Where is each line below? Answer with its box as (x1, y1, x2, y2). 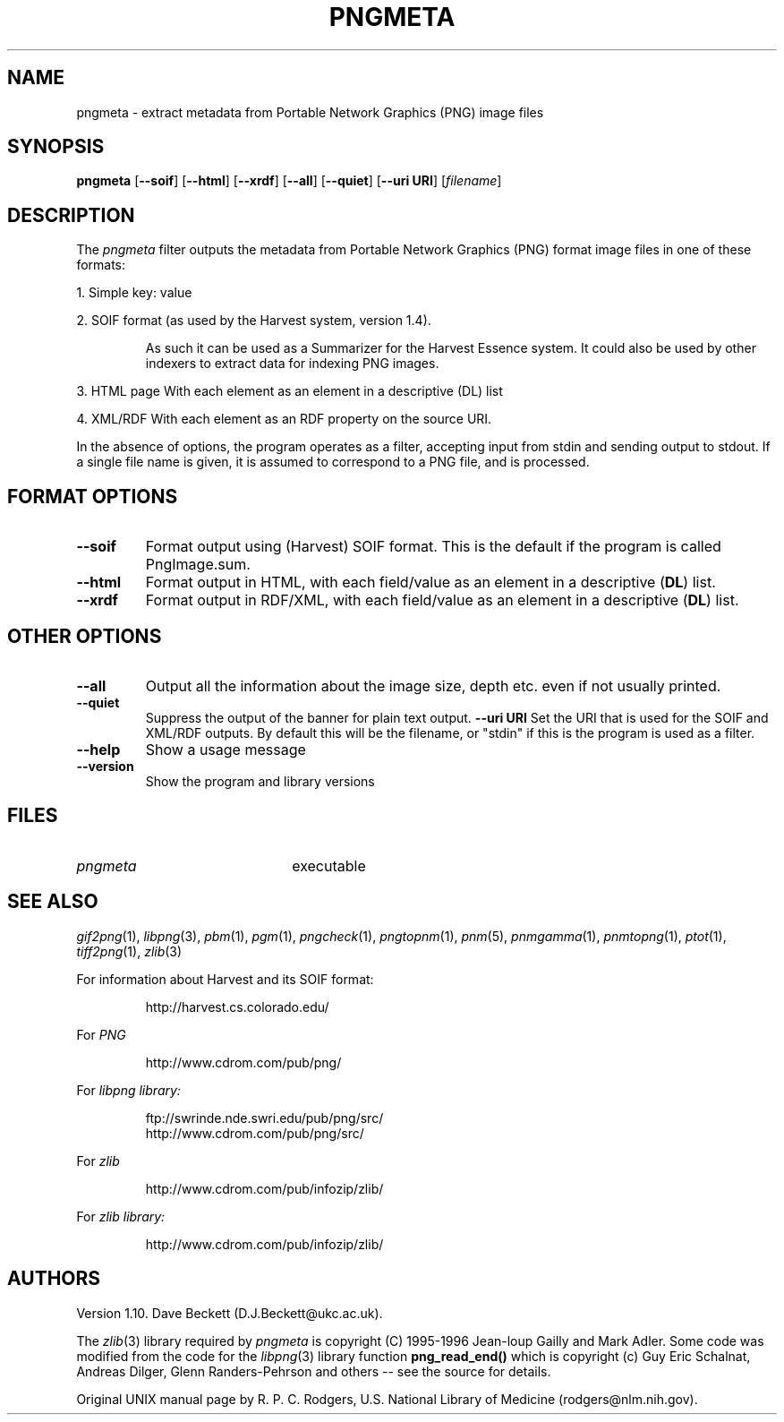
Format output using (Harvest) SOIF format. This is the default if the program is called (145, 537, 721, 556)
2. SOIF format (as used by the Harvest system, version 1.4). (76, 313, 431, 329)
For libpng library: (76, 1082, 181, 1098)
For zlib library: (76, 1208, 166, 1224)
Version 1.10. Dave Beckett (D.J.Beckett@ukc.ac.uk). (76, 1305, 383, 1321)
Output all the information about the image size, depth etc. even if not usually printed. (145, 676, 721, 695)
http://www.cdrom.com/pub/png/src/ (145, 1125, 364, 1141)
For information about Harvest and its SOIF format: (76, 971, 374, 987)
